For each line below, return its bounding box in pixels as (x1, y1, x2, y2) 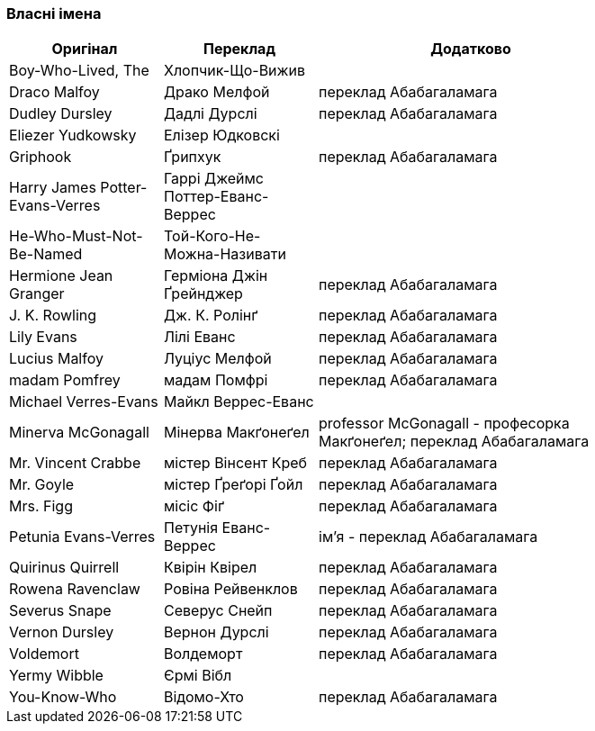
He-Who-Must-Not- (9, 227, 143, 246)
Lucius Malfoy (9, 349, 104, 368)
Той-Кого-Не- (164, 227, 261, 246)
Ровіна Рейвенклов (164, 580, 298, 599)
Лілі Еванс (164, 328, 236, 347)
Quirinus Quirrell (9, 558, 120, 577)
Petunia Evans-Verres (9, 528, 156, 546)
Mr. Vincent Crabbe (9, 454, 141, 473)
